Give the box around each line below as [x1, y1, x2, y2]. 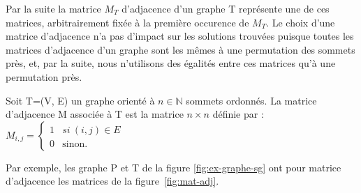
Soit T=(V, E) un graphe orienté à [6, 93, 155, 107]
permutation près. [6, 69, 82, 84]
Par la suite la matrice [6, 1, 101, 15]
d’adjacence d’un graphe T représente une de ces [121, 1, 330, 15]
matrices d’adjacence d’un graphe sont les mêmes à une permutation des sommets [6, 42, 355, 56]
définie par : [212, 107, 264, 121]
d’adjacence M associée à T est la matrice [6, 107, 184, 121]
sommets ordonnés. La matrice [186, 93, 317, 107]
